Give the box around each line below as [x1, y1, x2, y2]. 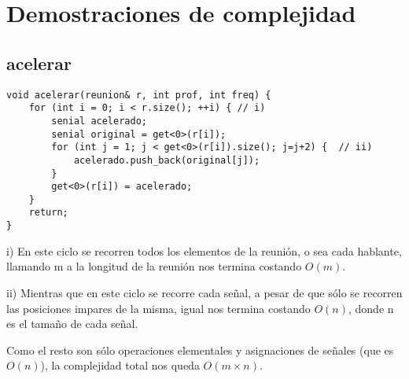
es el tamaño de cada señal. [6, 315, 138, 332]
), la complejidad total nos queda [40, 357, 200, 373]
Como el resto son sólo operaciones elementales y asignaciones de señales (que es [6, 341, 394, 358]
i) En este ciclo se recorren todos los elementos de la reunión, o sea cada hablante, [6, 242, 402, 259]
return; [28, 207, 68, 219]
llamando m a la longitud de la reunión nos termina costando [6, 258, 302, 274]
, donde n [348, 300, 394, 316]
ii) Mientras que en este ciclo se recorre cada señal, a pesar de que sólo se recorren [6, 284, 403, 300]
